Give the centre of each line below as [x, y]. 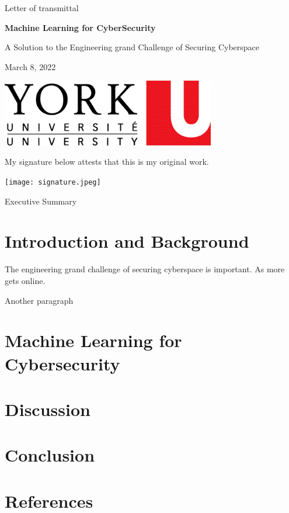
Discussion [48, 409]
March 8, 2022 [30, 66]
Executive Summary [41, 201]
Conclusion [50, 455]
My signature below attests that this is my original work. [107, 162]
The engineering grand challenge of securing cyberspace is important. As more [145, 269]
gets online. [25, 281]
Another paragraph [39, 300]
